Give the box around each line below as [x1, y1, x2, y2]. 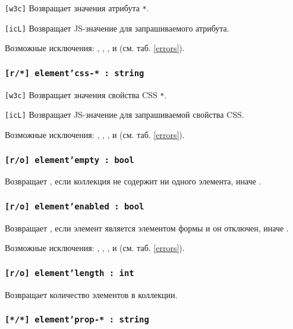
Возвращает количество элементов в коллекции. [5, 288, 178, 300]
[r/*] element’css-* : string [5, 68, 144, 78]
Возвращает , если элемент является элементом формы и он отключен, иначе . [5, 221, 289, 234]
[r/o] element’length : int [5, 268, 134, 278]
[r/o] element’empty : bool [5, 155, 134, 165]
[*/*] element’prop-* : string [5, 315, 149, 325]
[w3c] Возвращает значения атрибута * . [5, 2, 149, 14]
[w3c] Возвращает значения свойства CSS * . [5, 88, 167, 101]
